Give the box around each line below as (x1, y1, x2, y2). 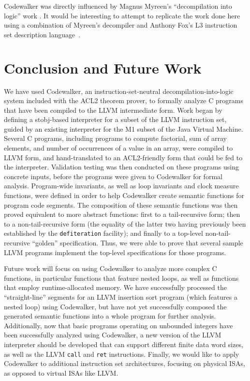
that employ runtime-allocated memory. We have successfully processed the (4, 282, 227, 292)
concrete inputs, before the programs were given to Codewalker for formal (4, 171, 222, 181)
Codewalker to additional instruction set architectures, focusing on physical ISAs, (4, 358, 245, 368)
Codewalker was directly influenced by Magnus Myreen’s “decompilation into (4, 1, 232, 11)
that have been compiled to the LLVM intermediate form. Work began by (4, 105, 222, 115)
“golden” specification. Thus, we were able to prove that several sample (32, 238, 243, 248)
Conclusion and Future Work (4, 58, 202, 77)
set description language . (4, 29, 81, 39)
